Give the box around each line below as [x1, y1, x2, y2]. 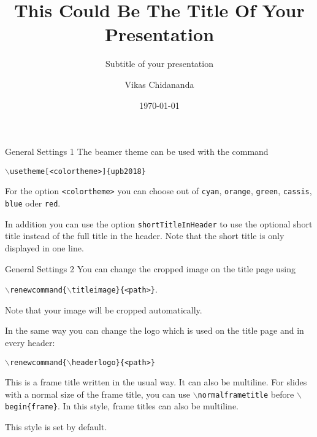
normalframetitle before [197, 387, 294, 400]
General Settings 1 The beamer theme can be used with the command [5, 145, 269, 158]
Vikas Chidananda [124, 77, 194, 90]
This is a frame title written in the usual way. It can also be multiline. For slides [5, 376, 307, 388]
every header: [5, 336, 55, 348]
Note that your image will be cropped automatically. [5, 303, 202, 316]
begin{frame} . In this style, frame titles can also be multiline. [5, 400, 239, 412]
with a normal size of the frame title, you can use [5, 387, 190, 400]
